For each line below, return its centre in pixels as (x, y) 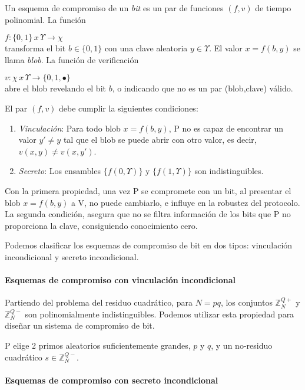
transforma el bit (35, 48)
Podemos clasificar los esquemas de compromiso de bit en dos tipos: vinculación (149, 245)
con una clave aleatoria (146, 48)
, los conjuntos (246, 302)
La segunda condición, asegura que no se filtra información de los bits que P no (148, 214)
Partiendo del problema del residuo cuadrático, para (99, 302)
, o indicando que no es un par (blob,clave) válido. (203, 88)
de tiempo (273, 8)
